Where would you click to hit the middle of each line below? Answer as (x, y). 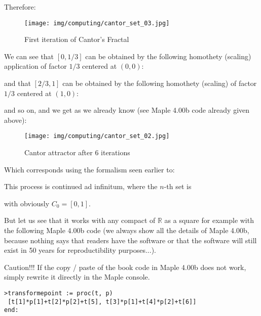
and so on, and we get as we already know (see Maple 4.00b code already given (127, 110)
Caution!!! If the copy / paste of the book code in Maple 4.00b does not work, (125, 267)
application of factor (35, 66)
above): (15, 120)
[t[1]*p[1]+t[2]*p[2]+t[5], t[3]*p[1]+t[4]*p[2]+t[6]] (102, 302)
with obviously (27, 203)
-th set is (178, 186)
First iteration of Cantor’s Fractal (77, 39)
